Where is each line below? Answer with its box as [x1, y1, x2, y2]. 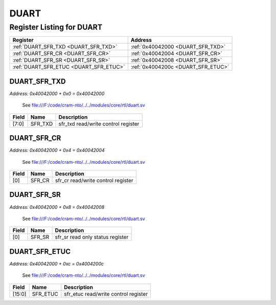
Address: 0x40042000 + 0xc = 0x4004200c [9, 260, 104, 267]
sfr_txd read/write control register [58, 120, 140, 127]
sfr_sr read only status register [55, 233, 129, 241]
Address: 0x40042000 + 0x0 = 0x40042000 [9, 90, 105, 97]
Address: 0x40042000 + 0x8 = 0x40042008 [9, 204, 105, 210]
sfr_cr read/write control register [55, 177, 134, 184]
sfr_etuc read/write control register [64, 290, 148, 297]
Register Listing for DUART [9, 23, 103, 32]
